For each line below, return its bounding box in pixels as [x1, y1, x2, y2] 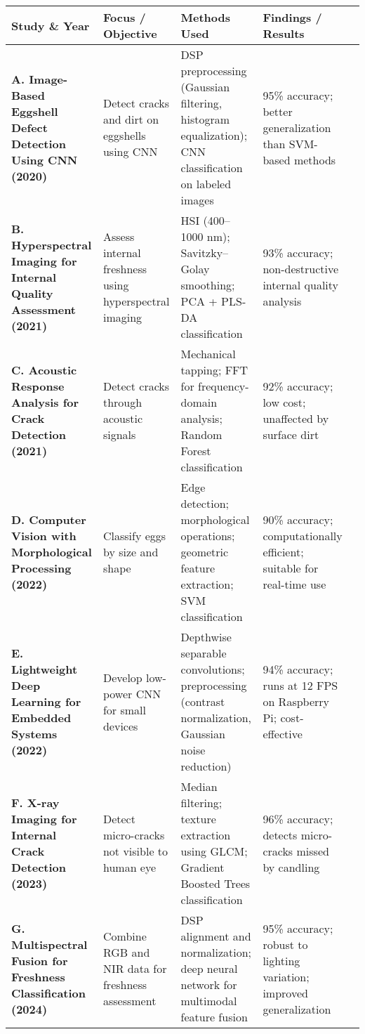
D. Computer [11, 511, 86, 528]
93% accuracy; [263, 244, 333, 261]
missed [296, 843, 329, 859]
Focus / [102, 9, 146, 25]
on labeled [180, 176, 232, 192]
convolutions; [180, 661, 245, 677]
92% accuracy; [263, 378, 333, 394]
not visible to [102, 843, 168, 859]
